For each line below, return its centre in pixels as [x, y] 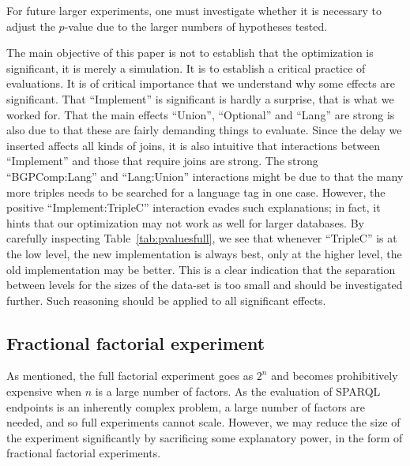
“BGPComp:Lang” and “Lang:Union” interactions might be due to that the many [205, 176]
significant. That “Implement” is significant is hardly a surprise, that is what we [200, 98]
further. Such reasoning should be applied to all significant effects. [166, 300]
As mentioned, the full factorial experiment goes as [130, 376]
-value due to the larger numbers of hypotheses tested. [196, 26]
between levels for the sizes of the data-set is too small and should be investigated [205, 285]
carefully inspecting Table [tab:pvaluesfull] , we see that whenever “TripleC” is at [202, 238]
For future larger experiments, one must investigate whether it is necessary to [194, 10]
